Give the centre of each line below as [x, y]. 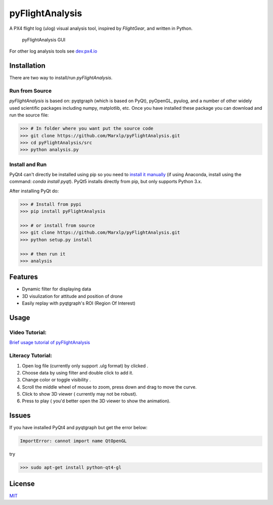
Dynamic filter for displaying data [57, 289]
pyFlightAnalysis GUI [44, 39]
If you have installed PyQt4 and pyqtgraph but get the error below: [78, 428]
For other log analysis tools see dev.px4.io [53, 51]
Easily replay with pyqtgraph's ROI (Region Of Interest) [79, 303]
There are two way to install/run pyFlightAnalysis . [61, 78]
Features [24, 277]
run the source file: [29, 115]
